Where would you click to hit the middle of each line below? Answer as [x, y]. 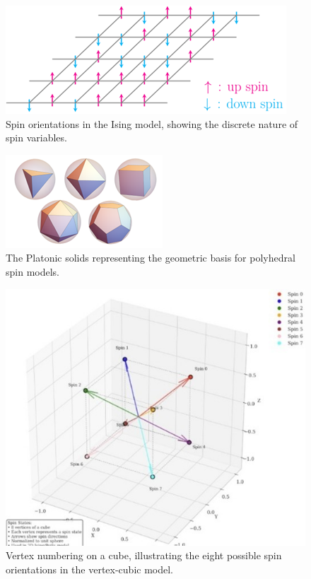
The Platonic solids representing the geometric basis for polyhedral [151, 258]
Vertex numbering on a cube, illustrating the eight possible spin [144, 555]
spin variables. [36, 138]
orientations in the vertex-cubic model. [89, 569]
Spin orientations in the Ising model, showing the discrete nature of [152, 123]
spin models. [33, 271]
